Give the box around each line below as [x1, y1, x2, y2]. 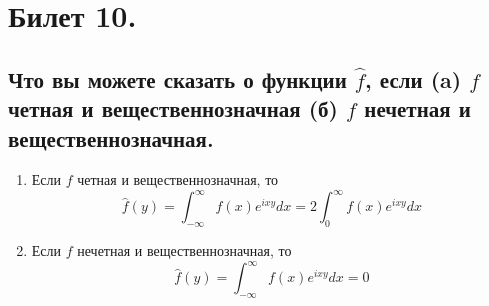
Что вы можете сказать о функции [8, 63, 347, 94]
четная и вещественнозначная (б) [8, 93, 338, 124]
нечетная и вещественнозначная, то [77, 240, 292, 261]
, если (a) [365, 63, 462, 94]
